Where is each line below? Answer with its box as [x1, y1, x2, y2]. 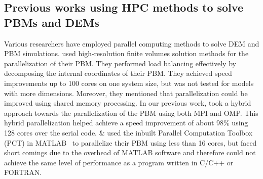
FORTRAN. [4, 167, 42, 177]
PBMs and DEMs [4, 14, 99, 30]
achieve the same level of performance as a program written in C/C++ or [4, 157, 234, 167]
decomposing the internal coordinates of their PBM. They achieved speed [4, 68, 232, 78]
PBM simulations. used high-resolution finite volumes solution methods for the [4, 48, 249, 59]
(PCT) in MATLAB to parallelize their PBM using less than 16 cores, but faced [4, 137, 257, 148]
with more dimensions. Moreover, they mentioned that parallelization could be [4, 87, 248, 98]
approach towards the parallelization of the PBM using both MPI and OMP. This [4, 107, 258, 118]
